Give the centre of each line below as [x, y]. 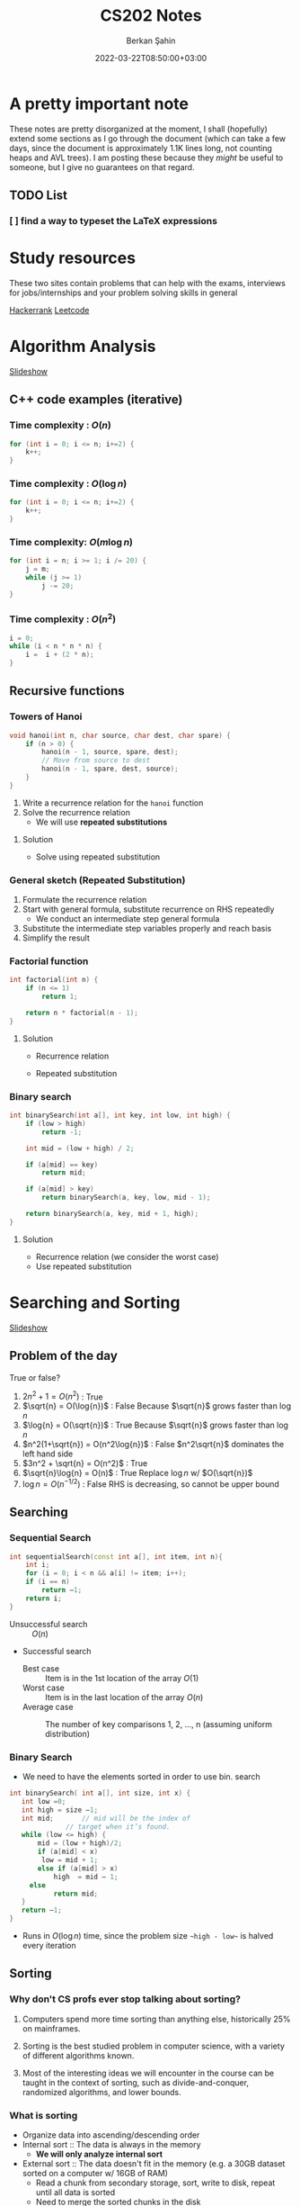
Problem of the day [64, 1356]
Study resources [73, 258]
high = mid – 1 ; [86, 1877]
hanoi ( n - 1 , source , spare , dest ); [110, 752]
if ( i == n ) [48, 1582]
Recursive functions [67, 691]
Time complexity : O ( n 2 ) [63, 618]
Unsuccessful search [49, 1624]
